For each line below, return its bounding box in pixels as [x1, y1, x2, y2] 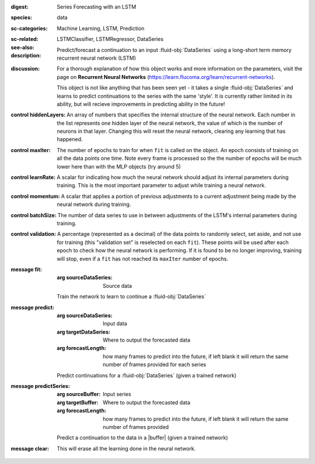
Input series [103, 391, 131, 398]
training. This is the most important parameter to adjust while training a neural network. [57, 182, 267, 189]
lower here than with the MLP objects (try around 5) [57, 163, 181, 170]
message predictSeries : [10, 383, 70, 390]
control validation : [10, 231, 57, 238]
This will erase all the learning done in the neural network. [57, 445, 196, 452]
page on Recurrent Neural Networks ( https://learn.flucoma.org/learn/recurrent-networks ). [57, 73, 275, 80]
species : [10, 14, 32, 21]
